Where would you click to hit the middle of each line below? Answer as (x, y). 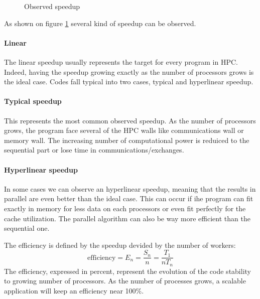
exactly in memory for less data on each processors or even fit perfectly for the (125, 208)
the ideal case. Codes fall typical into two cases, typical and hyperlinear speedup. (129, 82)
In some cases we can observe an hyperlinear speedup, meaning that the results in (130, 188)
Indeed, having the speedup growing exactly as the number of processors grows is (129, 71)
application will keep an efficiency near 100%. (74, 290)
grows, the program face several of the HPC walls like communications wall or (124, 130)
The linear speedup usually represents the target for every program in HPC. (121, 61)
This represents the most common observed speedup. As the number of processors (130, 120)
